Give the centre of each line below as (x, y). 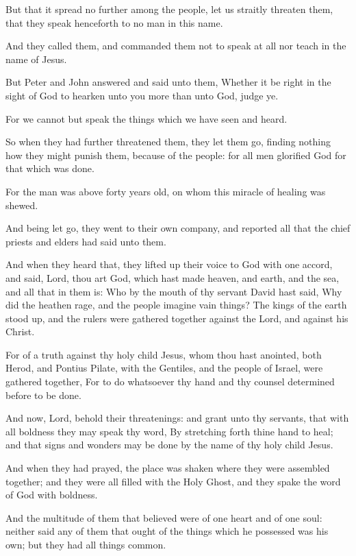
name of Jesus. (36, 59)
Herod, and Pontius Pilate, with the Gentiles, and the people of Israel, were (164, 368)
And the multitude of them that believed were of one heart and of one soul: (164, 517)
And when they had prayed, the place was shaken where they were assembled (168, 468)
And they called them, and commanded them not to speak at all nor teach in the (176, 46)
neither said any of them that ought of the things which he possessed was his (167, 531)
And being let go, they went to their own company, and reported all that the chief (178, 228)
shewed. (22, 205)
